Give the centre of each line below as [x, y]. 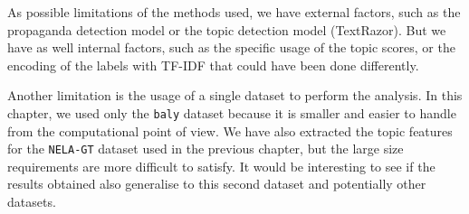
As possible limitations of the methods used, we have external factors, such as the [234, 12]
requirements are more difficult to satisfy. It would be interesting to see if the [221, 166]
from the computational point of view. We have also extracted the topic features [230, 130]
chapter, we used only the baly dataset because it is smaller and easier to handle [232, 112]
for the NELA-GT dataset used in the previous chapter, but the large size [206, 149]
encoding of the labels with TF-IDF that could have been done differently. [213, 65]
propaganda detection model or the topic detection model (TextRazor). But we [227, 29]
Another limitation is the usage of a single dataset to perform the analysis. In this [235, 95]
